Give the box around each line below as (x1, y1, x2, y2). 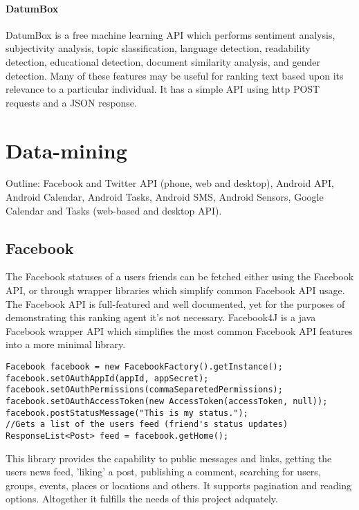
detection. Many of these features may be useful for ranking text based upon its (6, 68, 344, 82)
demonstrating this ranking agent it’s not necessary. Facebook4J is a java (6, 310, 316, 325)
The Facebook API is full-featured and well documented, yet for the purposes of (6, 296, 345, 311)
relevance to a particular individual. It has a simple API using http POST (6, 82, 320, 96)
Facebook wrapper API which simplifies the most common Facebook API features (6, 323, 353, 338)
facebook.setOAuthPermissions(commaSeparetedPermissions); (6, 385, 283, 395)
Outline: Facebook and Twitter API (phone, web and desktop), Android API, (6, 176, 334, 190)
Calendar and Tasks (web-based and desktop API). (6, 203, 222, 217)
